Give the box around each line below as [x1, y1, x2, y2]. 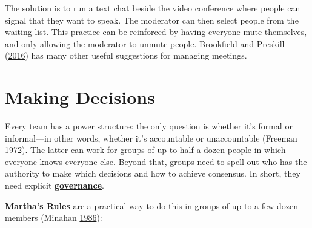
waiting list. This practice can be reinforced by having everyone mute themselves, [5, 25, 307, 38]
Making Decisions [5, 85, 155, 109]
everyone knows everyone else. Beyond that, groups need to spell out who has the [5, 155, 307, 168]
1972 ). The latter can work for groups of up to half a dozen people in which [5, 143, 286, 156]
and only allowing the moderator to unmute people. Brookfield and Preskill [5, 37, 285, 50]
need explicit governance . [5, 179, 104, 192]
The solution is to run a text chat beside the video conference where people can [5, 2, 300, 14]
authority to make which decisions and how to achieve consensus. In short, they [5, 167, 300, 180]
